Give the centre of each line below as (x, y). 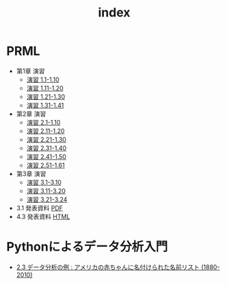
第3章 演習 (31, 173)
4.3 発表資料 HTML (43, 216)
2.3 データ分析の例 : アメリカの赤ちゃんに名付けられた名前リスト (108, 267)
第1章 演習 (30, 71)
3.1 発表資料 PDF (39, 208)
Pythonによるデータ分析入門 (87, 247)
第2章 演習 (31, 114)
